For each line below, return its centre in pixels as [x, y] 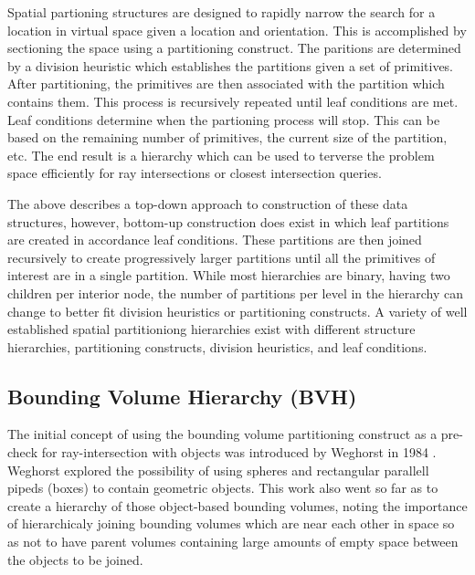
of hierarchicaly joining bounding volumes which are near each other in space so [231, 523]
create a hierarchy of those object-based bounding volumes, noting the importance [237, 505]
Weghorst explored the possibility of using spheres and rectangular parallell [218, 470]
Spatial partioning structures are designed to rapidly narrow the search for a [222, 12]
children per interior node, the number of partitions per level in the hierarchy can [236, 293]
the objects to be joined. [75, 559]
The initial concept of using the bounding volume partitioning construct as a [222, 434]
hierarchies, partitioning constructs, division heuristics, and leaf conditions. [217, 346]
